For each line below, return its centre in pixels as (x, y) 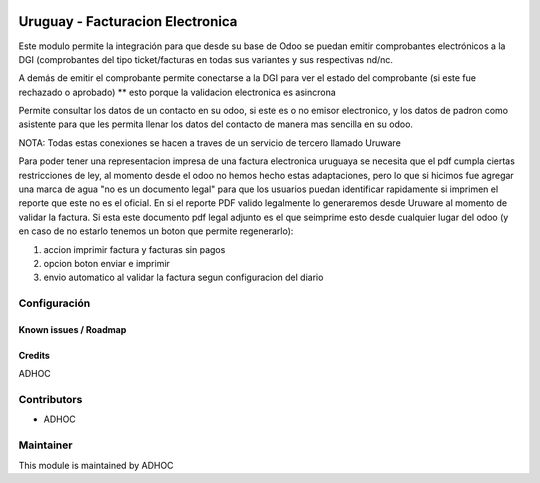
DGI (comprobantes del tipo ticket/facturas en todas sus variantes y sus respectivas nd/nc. (206, 59)
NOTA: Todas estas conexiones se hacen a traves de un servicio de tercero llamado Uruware (210, 142)
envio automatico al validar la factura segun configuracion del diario (183, 277)
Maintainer (45, 445)
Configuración (54, 303)
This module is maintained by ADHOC (96, 465)
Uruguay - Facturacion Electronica (128, 21)
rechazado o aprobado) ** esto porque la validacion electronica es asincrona (177, 92)
